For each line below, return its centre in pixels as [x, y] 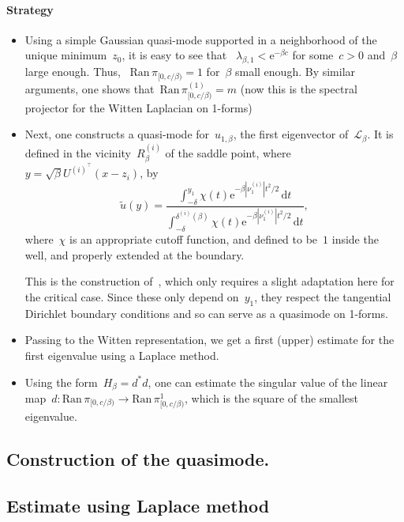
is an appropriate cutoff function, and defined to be [194, 239]
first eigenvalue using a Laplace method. [122, 355]
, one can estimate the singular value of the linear [268, 382]
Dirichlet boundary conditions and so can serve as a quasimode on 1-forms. [206, 313]
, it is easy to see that [174, 55]
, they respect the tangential [323, 297]
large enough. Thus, [73, 72]
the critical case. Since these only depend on [132, 297]
